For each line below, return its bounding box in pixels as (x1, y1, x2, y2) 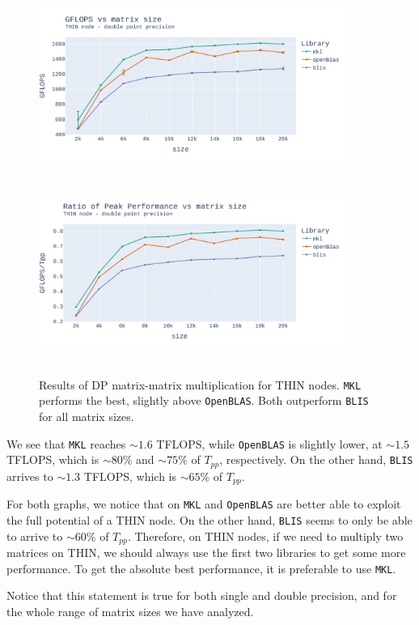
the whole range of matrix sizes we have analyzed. (6, 602, 254, 619)
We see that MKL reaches (6, 435, 126, 452)
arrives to (6, 467, 53, 484)
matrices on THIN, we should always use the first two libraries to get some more (6, 543, 406, 560)
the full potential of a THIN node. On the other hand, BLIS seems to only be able (6, 511, 413, 528)
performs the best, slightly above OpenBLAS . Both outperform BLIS (39, 392, 369, 409)
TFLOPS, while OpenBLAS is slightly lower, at (156, 435, 383, 452)
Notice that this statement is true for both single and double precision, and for (6, 587, 397, 604)
